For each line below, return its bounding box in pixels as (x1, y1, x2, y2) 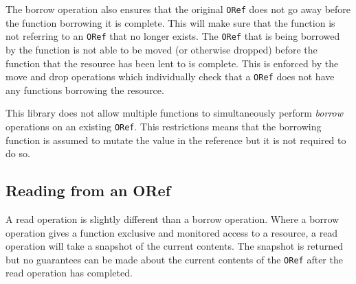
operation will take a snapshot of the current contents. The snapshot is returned (5, 239, 344, 253)
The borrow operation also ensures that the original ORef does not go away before (5, 2, 351, 16)
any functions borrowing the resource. (5, 82, 164, 97)
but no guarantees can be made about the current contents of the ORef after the (5, 252, 343, 266)
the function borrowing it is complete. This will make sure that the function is (5, 15, 335, 29)
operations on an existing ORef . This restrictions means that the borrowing (5, 119, 322, 133)
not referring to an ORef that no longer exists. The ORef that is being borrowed (5, 29, 340, 43)
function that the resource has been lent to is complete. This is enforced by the (5, 56, 339, 70)
